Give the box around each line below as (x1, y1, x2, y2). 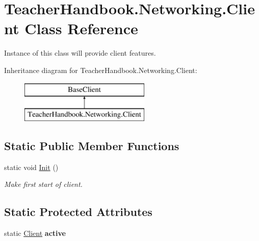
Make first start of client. (4, 179, 83, 189)
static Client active (4, 228, 66, 238)
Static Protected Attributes (4, 204, 152, 220)
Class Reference (24, 18, 138, 39)
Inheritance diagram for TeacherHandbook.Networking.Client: (4, 64, 197, 75)
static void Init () (4, 161, 59, 172)
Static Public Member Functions (4, 138, 179, 154)
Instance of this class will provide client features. (4, 47, 156, 58)
